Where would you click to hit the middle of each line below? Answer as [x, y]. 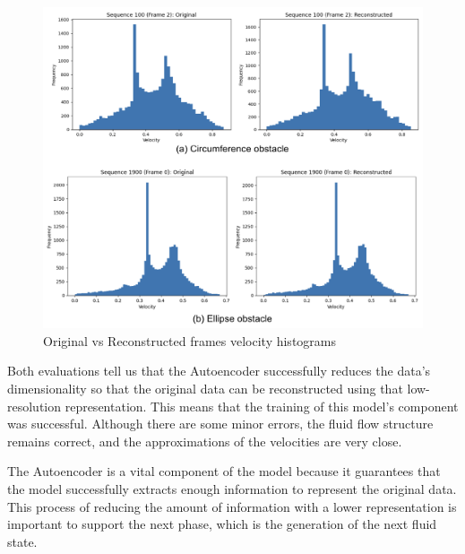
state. [22, 541]
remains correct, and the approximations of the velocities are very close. [205, 441]
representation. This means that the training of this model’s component [262, 406]
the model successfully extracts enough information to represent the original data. [232, 488]
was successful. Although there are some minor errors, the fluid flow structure [220, 424]
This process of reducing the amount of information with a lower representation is [232, 506]
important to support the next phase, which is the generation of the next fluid [222, 524]
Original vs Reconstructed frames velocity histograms [189, 340]
